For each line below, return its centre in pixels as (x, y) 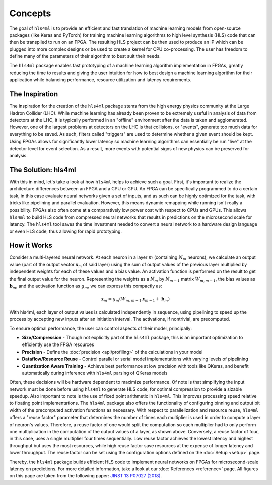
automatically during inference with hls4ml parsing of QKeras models (95, 373)
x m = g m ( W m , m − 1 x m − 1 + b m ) (135, 300)
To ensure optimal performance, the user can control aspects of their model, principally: (101, 328)
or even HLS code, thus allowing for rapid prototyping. (66, 231)
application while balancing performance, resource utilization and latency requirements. (100, 80)
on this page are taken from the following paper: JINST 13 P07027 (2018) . (86, 476)
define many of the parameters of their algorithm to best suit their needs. (85, 56)
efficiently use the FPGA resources (58, 344)
